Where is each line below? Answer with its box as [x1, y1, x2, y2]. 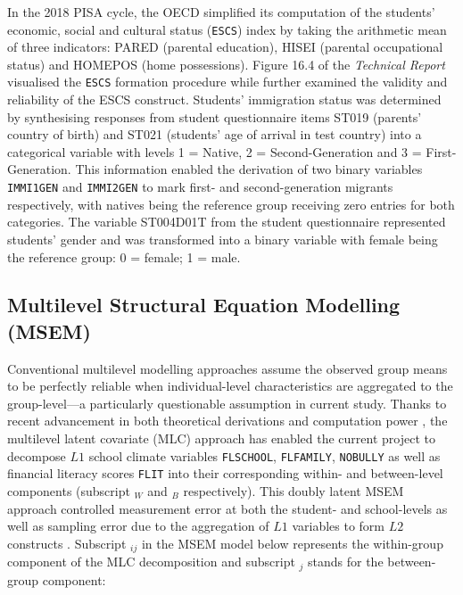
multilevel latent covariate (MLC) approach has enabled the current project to [7, 429, 435, 448]
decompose [7, 446, 66, 465]
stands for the [308, 552, 384, 571]
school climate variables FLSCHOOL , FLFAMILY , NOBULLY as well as [88, 446, 441, 465]
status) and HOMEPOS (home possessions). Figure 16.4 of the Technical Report [7, 54, 445, 73]
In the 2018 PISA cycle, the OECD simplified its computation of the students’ [7, 3, 435, 21]
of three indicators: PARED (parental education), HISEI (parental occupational [7, 37, 443, 56]
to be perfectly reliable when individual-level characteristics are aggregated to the [7, 376, 453, 395]
